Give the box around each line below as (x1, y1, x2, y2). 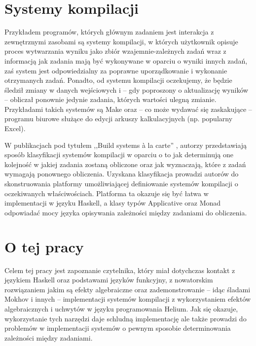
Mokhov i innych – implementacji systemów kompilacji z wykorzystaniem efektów (4, 294, 251, 304)
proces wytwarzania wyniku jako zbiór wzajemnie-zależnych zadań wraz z (4, 46, 226, 56)
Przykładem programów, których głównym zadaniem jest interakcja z (4, 27, 214, 37)
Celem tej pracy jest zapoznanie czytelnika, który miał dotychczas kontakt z (4, 265, 235, 275)
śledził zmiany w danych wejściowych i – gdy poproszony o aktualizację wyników (4, 84, 249, 95)
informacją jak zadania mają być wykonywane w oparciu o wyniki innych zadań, (4, 55, 248, 66)
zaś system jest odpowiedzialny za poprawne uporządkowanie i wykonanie (4, 65, 227, 75)
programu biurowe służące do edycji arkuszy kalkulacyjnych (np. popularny (4, 113, 233, 124)
